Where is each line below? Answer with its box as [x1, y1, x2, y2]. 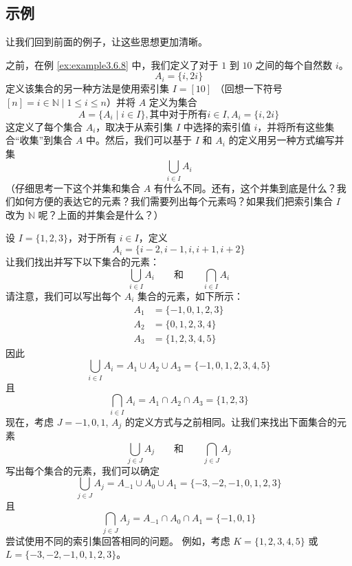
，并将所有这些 [257, 119, 325, 133]
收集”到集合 [19, 133, 73, 147]
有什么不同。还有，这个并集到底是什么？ [153, 180, 337, 195]
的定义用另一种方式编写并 [228, 133, 344, 147]
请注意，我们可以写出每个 [5, 288, 121, 303]
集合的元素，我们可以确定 [43, 463, 159, 477]
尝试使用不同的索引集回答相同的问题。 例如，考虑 [5, 533, 230, 547]
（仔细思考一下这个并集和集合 [5, 180, 140, 195]
